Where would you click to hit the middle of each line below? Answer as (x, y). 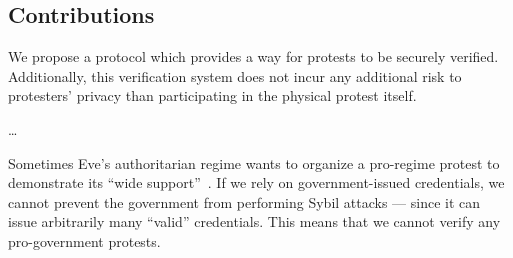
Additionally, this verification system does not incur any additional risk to (235, 75)
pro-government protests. (84, 240)
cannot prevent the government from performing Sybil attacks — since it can (244, 201)
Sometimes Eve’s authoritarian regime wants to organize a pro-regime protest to (254, 162)
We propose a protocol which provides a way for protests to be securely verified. (253, 56)
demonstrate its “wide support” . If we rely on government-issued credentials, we (256, 182)
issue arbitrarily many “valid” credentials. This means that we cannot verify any (254, 221)
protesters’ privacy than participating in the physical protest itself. (212, 95)
